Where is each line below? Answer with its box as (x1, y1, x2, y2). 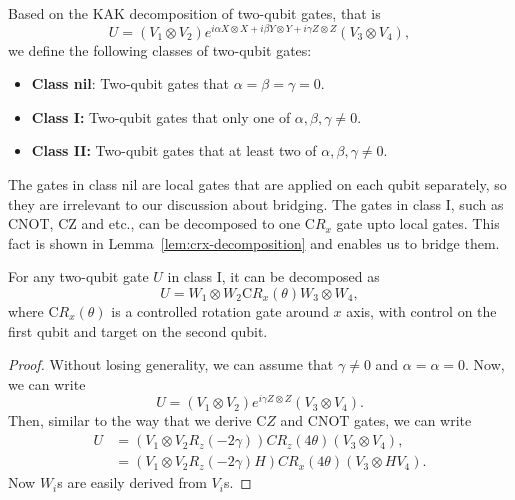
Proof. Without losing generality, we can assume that (8, 354, 334, 375)
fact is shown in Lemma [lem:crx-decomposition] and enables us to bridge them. (8, 232, 500, 253)
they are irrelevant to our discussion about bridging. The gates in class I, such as (8, 193, 504, 214)
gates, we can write (354, 410, 472, 431)
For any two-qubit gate (8, 266, 149, 287)
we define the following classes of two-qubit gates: (8, 39, 312, 60)
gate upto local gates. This (336, 213, 500, 234)
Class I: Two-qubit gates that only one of (31, 106, 291, 127)
